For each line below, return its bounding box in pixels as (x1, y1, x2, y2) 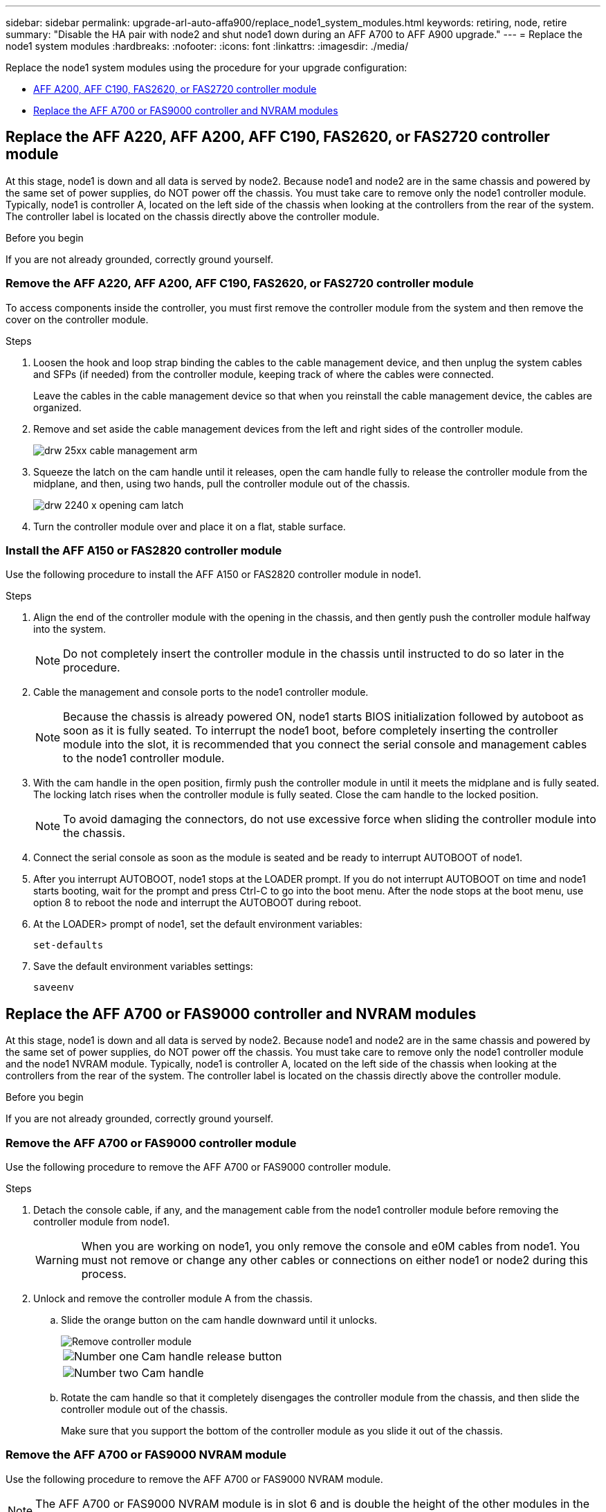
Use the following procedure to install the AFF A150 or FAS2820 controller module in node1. (6, 568, 421, 581)
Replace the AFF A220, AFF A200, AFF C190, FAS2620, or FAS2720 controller (6, 128, 550, 146)
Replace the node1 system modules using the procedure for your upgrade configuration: (6, 62, 407, 73)
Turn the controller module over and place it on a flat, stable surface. (33, 520, 346, 532)
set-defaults (33, 939, 104, 951)
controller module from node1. (33, 1215, 170, 1227)
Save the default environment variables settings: (33, 960, 253, 973)
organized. (33, 401, 82, 413)
